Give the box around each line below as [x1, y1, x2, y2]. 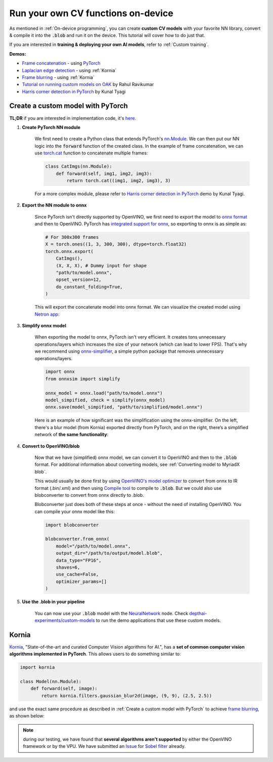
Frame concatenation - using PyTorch [22, 60, 101, 66]
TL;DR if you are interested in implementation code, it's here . [9, 115, 136, 121]
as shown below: [9, 713, 45, 719]
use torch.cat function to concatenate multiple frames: [34, 150, 148, 156]
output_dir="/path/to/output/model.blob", [56, 551, 163, 556]
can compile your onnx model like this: [34, 509, 115, 515]
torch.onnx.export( [45, 248, 94, 254]
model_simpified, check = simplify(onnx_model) [45, 397, 165, 403]
